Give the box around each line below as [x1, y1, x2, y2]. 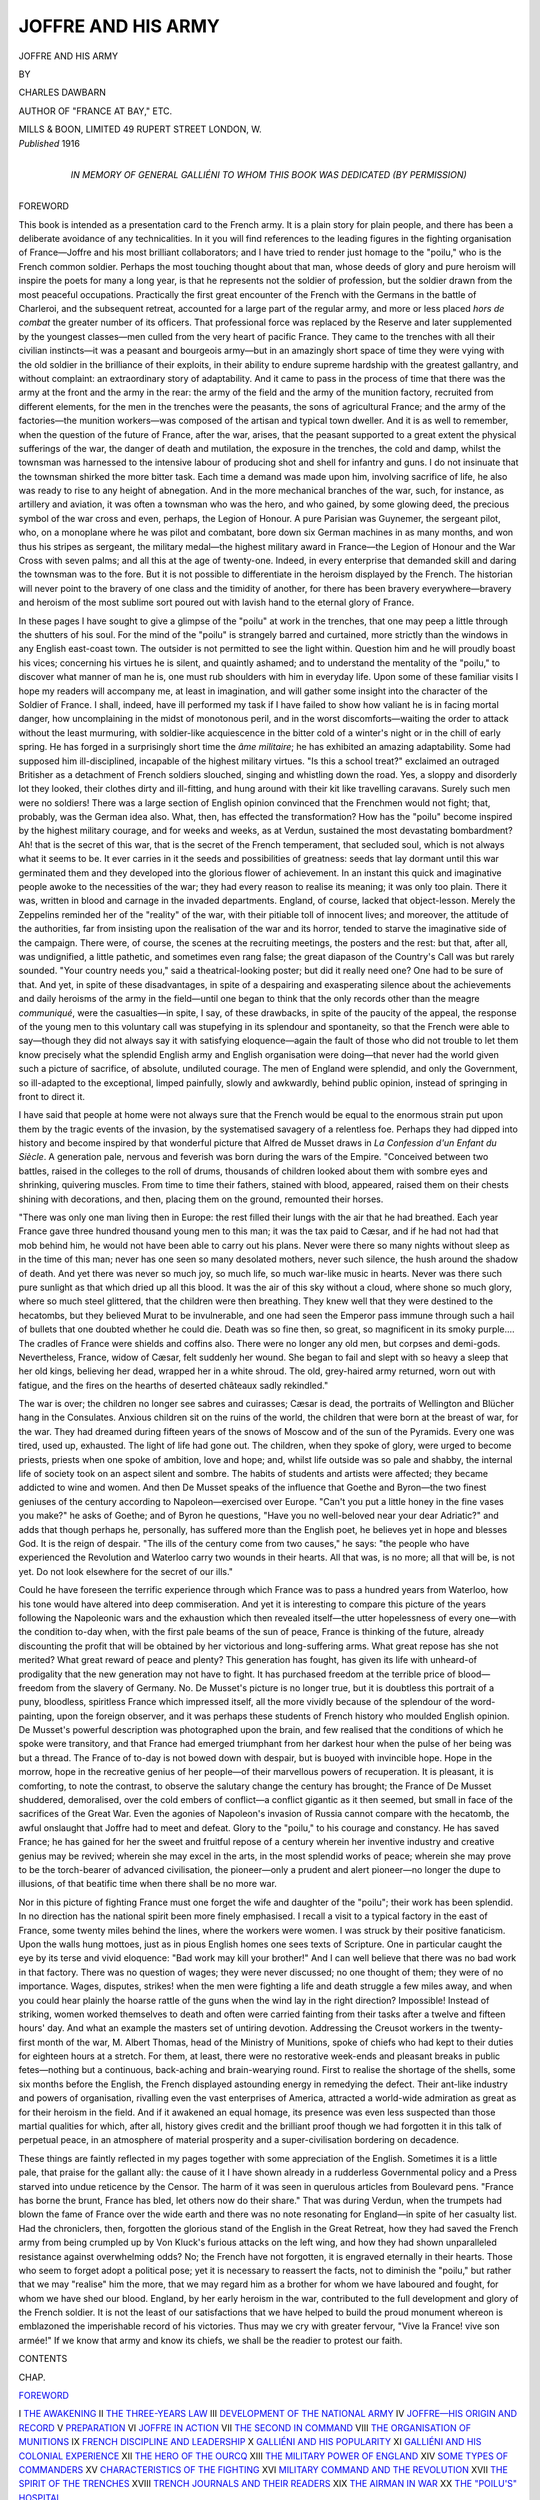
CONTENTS [18, 2353, 68, 2365]
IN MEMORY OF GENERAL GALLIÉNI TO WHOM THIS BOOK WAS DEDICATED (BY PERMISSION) [70, 168, 467, 180]
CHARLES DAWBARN [18, 86, 107, 99]
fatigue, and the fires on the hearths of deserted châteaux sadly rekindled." [18, 1379, 329, 1391]
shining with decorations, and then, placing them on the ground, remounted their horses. [18, 1193, 384, 1205]
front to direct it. [18, 1090, 85, 1102]
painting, [18, 1710, 55, 1722]
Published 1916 [18, 137, 80, 149]
